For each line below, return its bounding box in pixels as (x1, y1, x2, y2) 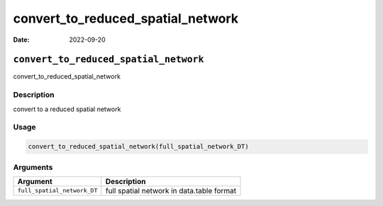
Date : (13, 35, 30, 44)
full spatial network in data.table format (105, 185, 237, 195)
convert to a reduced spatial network (13, 105, 121, 113)
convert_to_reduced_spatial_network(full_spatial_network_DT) (28, 142, 249, 151)
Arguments (13, 162, 53, 172)
